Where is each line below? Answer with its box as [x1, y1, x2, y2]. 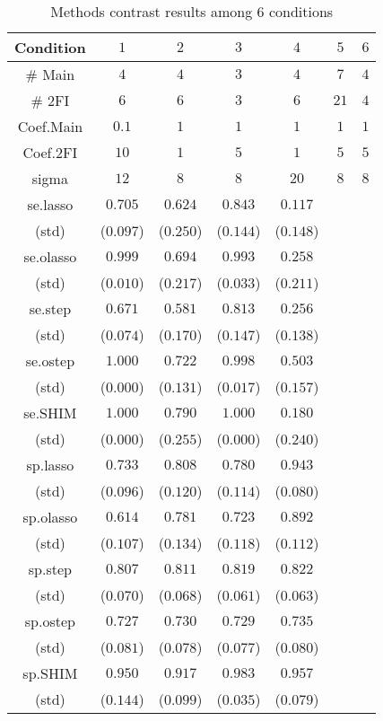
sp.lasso [26, 454, 74, 475]
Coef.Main [17, 116, 83, 136]
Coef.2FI [22, 142, 78, 163]
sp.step [28, 558, 72, 579]
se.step [29, 298, 72, 319]
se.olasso [23, 246, 77, 267]
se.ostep [25, 350, 75, 371]
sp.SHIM [22, 663, 78, 683]
